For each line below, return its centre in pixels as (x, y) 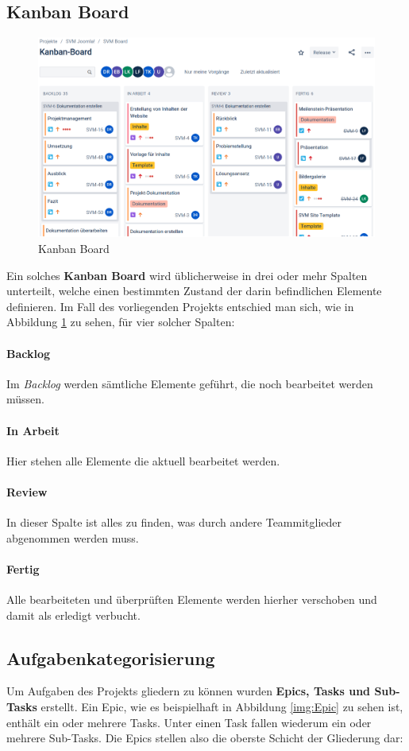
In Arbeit (33, 430)
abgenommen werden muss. (73, 537)
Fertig (23, 568)
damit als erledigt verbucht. (73, 615)
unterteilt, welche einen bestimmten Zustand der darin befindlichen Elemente (194, 291)
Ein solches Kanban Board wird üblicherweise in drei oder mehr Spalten (187, 275)
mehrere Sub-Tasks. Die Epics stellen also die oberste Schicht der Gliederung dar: (205, 738)
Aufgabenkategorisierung (111, 658)
